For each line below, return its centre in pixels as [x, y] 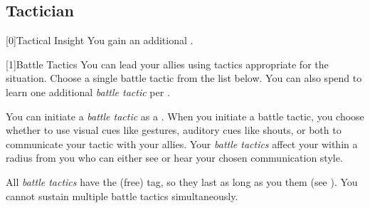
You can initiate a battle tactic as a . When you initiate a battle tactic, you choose [185, 116]
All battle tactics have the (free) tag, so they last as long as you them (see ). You [182, 181]
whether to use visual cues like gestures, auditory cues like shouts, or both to [174, 130]
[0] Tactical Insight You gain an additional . [100, 40]
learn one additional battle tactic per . [88, 92]
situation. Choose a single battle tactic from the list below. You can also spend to [184, 78]
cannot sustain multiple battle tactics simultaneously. [122, 196]
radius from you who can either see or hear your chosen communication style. [174, 158]
